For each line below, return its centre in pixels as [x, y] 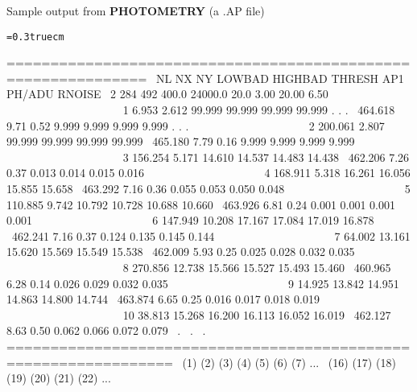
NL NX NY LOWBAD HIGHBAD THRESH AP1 [280, 78]
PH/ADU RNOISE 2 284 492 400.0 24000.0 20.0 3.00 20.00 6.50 [167, 94]
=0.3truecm [35, 37]
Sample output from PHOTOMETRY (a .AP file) [136, 10]
